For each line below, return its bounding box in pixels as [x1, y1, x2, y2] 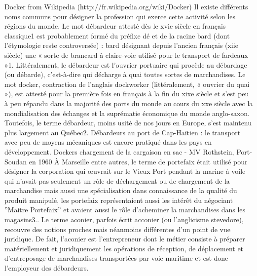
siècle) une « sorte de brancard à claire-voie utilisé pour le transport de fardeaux [4, 49, 248, 60]
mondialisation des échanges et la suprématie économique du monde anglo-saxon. [4, 108, 250, 118]
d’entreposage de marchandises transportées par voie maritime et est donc [4, 253, 228, 263]
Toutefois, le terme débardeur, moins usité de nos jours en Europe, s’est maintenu [4, 118, 252, 128]
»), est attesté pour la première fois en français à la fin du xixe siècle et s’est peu [4, 88, 249, 99]
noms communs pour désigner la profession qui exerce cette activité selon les [4, 11, 236, 21]
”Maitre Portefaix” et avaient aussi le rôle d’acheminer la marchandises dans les [4, 204, 246, 215]
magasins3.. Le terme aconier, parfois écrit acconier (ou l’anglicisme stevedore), [4, 214, 244, 225]
